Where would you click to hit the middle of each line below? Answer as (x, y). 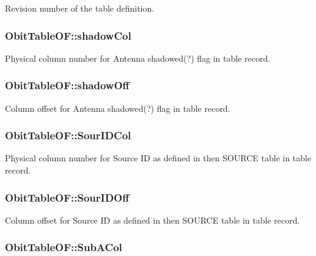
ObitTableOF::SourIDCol (68, 135)
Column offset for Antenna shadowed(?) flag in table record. (118, 108)
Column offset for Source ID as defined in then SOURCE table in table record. (152, 220)
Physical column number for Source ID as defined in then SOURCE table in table (158, 158)
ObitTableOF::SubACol (64, 247)
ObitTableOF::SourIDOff (67, 197)
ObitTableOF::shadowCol (68, 35)
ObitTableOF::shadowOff (67, 85)
